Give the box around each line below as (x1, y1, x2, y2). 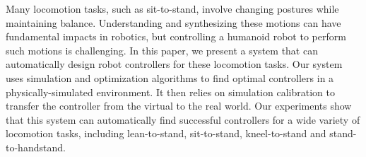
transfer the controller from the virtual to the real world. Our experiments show (6, 98, 352, 113)
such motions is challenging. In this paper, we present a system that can (6, 42, 318, 57)
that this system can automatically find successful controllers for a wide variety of (6, 112, 360, 127)
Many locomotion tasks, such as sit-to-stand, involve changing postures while (6, 1, 339, 16)
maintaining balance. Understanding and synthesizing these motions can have (6, 15, 341, 30)
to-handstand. (6, 139, 66, 154)
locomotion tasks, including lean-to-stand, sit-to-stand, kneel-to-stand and (6, 126, 326, 141)
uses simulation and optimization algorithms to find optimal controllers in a (6, 70, 334, 85)
